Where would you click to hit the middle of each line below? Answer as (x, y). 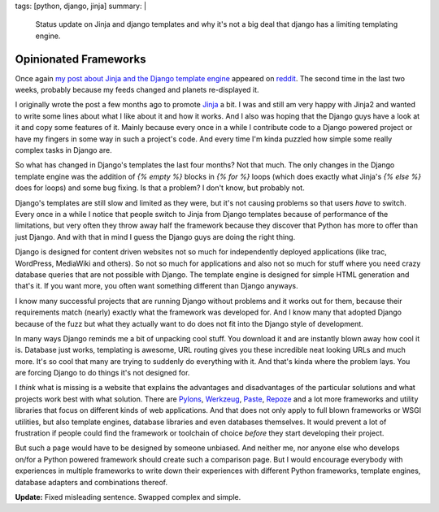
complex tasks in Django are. (64, 150)
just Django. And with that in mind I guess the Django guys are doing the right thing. (155, 236)
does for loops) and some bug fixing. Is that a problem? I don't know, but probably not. (160, 188)
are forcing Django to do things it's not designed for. (102, 373)
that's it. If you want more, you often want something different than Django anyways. (156, 286)
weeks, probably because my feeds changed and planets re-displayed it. (137, 90)
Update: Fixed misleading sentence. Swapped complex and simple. (128, 497)
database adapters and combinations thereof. (91, 482)
